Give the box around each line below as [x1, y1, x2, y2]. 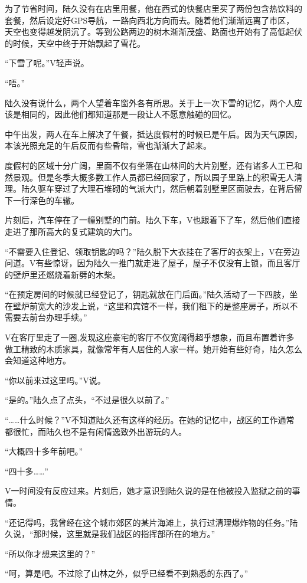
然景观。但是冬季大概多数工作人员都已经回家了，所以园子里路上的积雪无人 [5, 171, 294, 183]
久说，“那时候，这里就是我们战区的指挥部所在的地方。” [5, 528, 215, 540]
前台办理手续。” [29, 311, 87, 323]
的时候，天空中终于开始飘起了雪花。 [5, 37, 145, 49]
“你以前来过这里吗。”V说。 [5, 374, 106, 386]
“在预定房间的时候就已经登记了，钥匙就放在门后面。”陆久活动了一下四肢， [5, 288, 290, 300]
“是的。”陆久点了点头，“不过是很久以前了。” [5, 394, 169, 406]
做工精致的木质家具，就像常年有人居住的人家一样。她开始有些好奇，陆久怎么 [5, 342, 302, 355]
